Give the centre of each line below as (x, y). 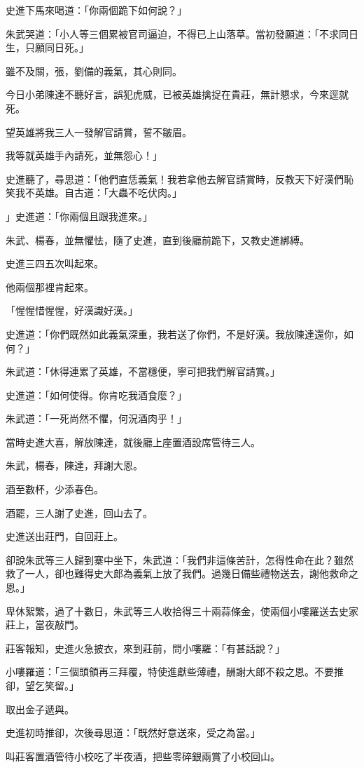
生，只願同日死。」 (47, 47)
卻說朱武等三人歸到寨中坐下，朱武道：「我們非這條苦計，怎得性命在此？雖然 (180, 559)
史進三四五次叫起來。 (55, 263)
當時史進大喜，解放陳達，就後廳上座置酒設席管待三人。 (133, 442)
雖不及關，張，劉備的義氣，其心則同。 (94, 70)
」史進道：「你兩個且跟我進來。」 (79, 216)
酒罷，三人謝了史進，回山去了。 (79, 512)
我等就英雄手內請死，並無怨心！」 (84, 155)
